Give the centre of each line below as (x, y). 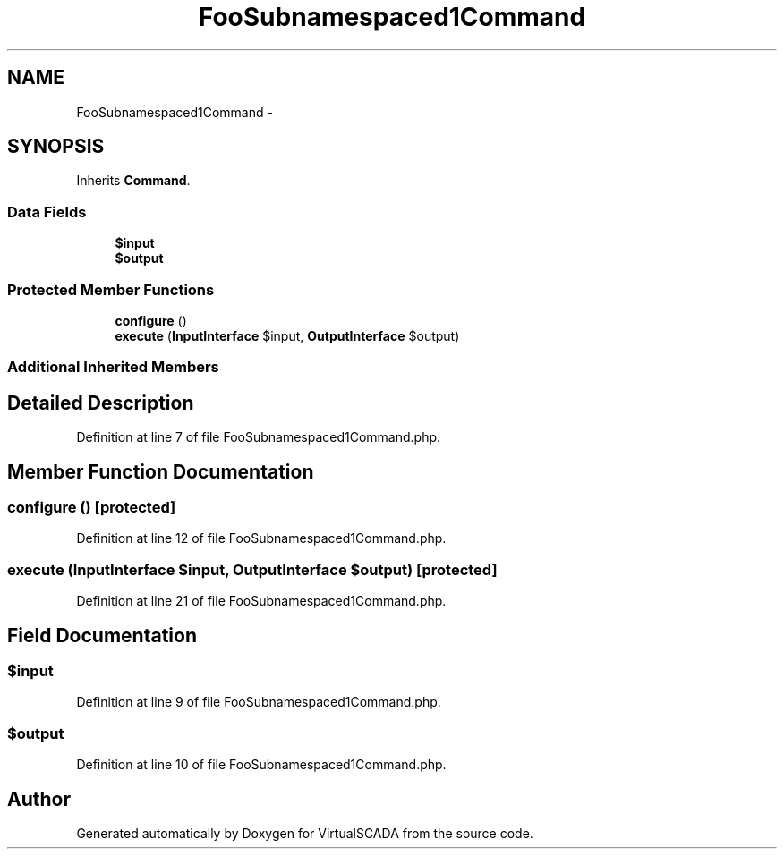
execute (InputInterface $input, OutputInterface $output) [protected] (252, 569)
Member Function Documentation (161, 471)
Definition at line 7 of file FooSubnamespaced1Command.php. (259, 437)
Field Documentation (102, 635)
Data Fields (47, 212)
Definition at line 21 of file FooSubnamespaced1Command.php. (261, 601)
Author (39, 799)
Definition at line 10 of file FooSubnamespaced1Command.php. (261, 765)
